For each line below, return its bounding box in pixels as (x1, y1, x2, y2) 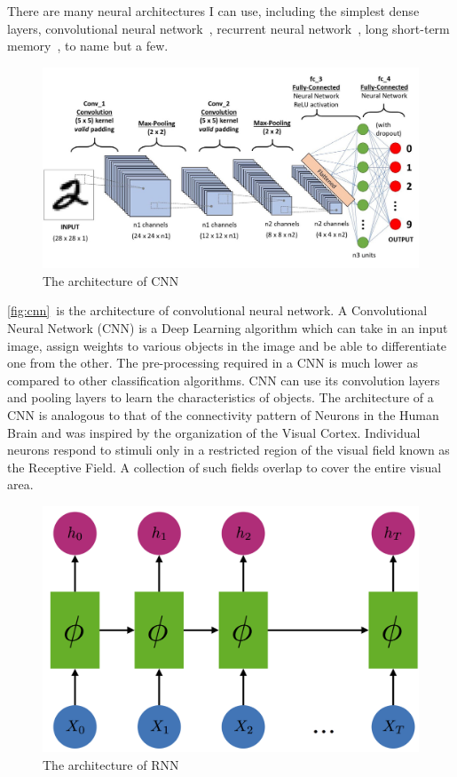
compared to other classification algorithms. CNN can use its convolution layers (7, 370, 440, 389)
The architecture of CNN (43, 271, 179, 289)
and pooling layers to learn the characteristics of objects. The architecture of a (7, 388, 434, 407)
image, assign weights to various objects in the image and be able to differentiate (7, 336, 447, 354)
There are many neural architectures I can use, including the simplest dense (7, 2, 420, 20)
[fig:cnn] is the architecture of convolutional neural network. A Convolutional (7, 301, 428, 320)
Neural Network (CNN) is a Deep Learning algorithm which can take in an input (7, 319, 448, 337)
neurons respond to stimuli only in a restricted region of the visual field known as (7, 440, 450, 459)
